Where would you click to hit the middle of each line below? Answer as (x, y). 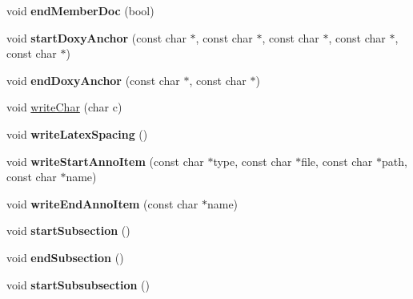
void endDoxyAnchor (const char (93, 80)
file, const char (337, 161)
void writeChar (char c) (64, 107)
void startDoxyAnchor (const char (96, 37)
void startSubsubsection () (78, 284)
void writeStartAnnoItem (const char (105, 161)
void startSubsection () (68, 230)
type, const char (253, 161)
